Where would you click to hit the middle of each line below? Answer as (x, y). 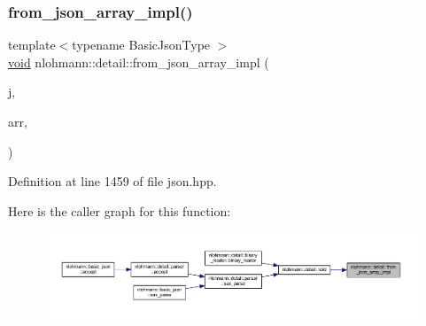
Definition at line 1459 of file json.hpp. (112, 181)
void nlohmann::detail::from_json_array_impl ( (139, 62)
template (32, 45)
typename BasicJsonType (141, 45)
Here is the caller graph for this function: (120, 210)
